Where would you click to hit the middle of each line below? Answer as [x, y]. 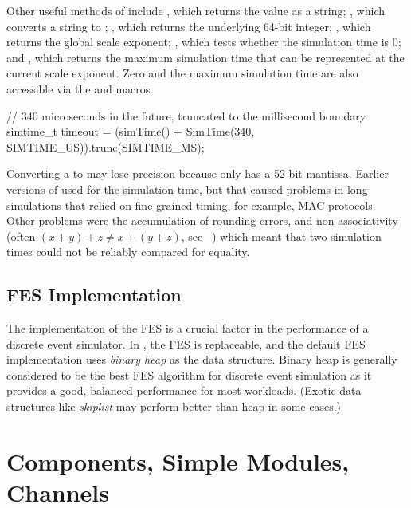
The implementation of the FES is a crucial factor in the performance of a [188, 328]
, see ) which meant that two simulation [281, 236]
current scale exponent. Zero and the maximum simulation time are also [182, 73]
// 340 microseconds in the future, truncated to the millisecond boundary [186, 115]
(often [21, 236]
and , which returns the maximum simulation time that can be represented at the [205, 57]
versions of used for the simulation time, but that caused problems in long [187, 189]
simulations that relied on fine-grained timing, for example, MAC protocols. [191, 205]
